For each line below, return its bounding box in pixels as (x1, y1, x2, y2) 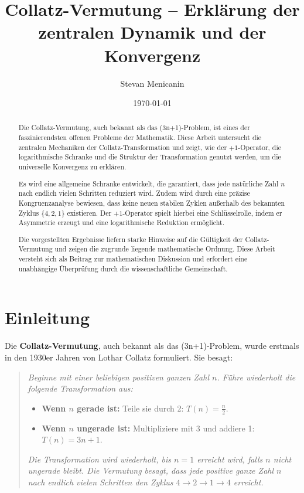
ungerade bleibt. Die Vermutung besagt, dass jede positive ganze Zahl (28, 464, 274, 477)
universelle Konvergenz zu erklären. (18, 162, 127, 172)
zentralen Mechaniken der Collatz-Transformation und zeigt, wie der (18, 142, 227, 152)
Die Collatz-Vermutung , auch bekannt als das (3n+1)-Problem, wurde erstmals (5, 339, 299, 352)
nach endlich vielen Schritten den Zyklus (28, 475, 173, 488)
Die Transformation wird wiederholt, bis (28, 453, 172, 465)
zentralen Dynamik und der (38, 20, 267, 44)
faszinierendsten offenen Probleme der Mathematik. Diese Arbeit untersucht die (18, 132, 262, 142)
